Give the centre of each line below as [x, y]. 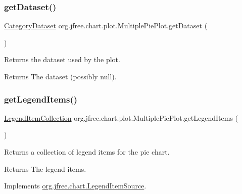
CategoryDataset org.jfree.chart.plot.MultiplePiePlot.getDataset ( [106, 26]
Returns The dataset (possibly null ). [60, 76]
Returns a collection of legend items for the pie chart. [87, 152]
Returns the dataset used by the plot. [62, 59]
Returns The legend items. [45, 168]
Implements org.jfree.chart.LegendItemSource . [75, 186]
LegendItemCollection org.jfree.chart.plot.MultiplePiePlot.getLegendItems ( [121, 117]
